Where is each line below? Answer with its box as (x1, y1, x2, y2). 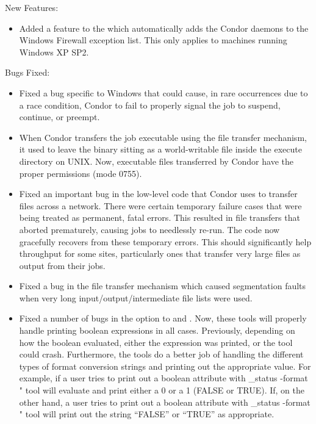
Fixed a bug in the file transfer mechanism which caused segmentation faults (19, 279, 306, 292)
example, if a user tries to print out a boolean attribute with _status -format (19, 372, 308, 384)
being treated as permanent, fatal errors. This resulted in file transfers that (19, 211, 300, 224)
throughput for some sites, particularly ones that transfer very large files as (19, 247, 301, 260)
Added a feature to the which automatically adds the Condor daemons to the (19, 21, 309, 34)
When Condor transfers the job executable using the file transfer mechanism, (19, 131, 307, 143)
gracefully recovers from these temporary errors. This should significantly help (19, 235, 312, 248)
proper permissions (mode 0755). (19, 167, 142, 179)
